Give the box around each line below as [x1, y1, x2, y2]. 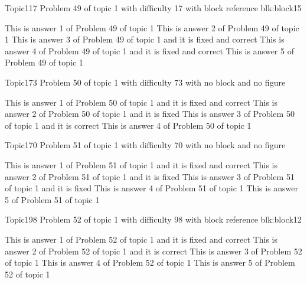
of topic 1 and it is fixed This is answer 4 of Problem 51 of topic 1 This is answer [5, 182, 299, 194]
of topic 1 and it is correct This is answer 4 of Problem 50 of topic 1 [5, 119, 252, 131]
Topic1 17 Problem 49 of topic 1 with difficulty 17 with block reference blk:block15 [5, 2, 302, 14]
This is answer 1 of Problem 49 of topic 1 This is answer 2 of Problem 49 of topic [5, 21, 299, 34]
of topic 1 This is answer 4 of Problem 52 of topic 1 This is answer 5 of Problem [5, 256, 295, 269]
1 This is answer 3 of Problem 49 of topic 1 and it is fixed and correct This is [5, 33, 285, 45]
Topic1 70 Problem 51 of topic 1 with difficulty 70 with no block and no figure [5, 139, 286, 151]
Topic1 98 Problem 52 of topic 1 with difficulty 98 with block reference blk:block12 [5, 213, 302, 226]
